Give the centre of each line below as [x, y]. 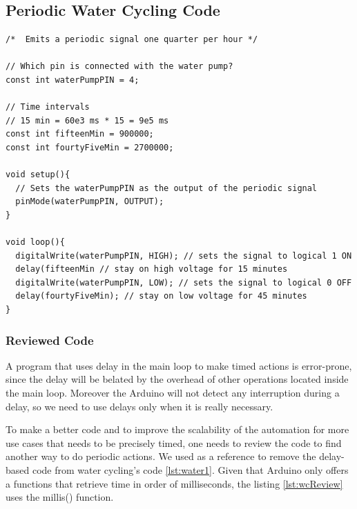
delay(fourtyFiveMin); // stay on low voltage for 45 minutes [161, 296]
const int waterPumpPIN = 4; [73, 80]
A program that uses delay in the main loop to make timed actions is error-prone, [179, 365]
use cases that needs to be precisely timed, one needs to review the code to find [174, 442]
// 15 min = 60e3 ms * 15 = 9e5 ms [87, 120]
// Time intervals [48, 107]
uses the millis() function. [60, 497]
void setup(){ [38, 175]
